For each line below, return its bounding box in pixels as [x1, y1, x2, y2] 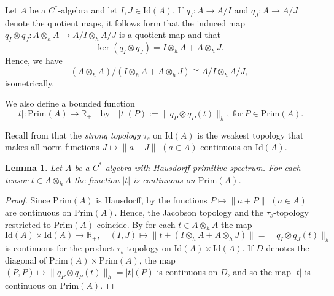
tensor [5, 173, 28, 186]
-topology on [123, 241, 171, 254]
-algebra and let [58, 4, 118, 16]
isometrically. [5, 76, 55, 89]
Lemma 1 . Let [5, 161, 62, 173]
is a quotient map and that [118, 28, 220, 41]
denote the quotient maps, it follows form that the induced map [5, 16, 246, 29]
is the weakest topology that [197, 128, 304, 141]
